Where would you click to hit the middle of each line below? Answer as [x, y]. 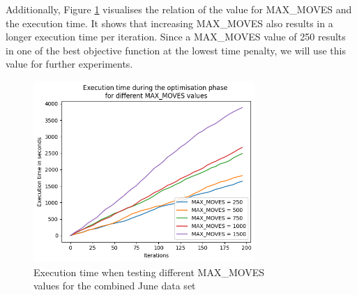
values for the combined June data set [115, 286]
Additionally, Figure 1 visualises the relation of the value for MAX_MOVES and [179, 9]
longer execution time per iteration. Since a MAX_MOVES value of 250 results [176, 37]
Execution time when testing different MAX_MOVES [149, 272]
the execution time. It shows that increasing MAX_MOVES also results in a [169, 23]
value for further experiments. [69, 64]
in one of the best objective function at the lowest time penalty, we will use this [176, 50]
